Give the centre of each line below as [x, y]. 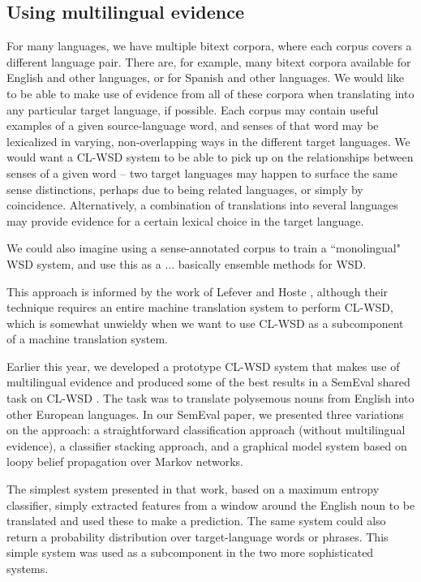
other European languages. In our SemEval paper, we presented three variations [205, 414]
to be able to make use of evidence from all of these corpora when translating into [210, 93]
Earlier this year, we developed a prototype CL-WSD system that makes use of [203, 366]
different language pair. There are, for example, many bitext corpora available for [209, 61]
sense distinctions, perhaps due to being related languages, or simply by [185, 189]
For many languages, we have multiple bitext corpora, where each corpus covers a [209, 46]
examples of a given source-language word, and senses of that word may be [193, 125]
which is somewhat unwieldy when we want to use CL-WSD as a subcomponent [205, 323]
